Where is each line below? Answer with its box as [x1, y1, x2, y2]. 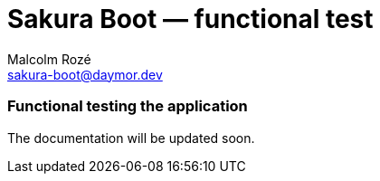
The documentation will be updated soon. [7, 129, 255, 146]
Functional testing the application [7, 97, 248, 116]
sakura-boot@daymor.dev [7, 66, 163, 82]
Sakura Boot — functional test [7, 4, 374, 34]
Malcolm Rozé [7, 51, 91, 67]
